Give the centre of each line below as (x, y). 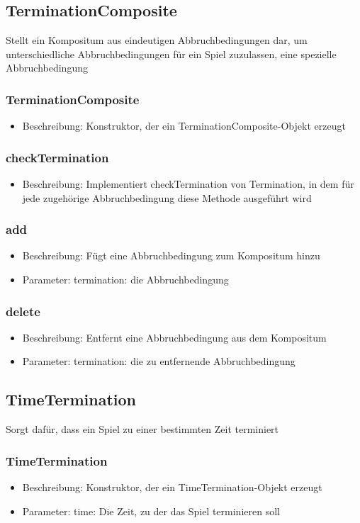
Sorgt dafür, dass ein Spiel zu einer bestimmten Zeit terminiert (142, 429)
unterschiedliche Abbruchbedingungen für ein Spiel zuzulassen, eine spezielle (171, 54)
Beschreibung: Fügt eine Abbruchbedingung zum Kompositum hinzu (171, 255)
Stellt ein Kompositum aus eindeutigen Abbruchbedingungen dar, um (157, 40)
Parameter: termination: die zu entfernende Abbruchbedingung (159, 361)
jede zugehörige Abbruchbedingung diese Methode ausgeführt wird (167, 197)
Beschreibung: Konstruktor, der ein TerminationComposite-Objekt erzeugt (184, 126)
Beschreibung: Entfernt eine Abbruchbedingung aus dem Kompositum (174, 337)
